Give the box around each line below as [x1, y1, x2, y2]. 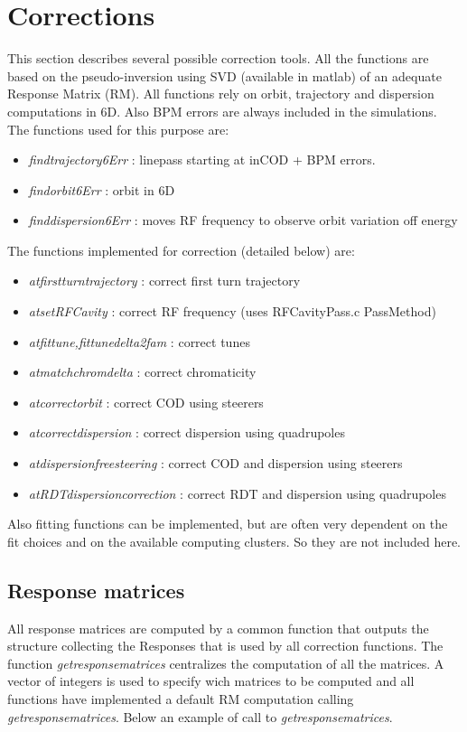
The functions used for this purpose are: [7, 119, 229, 138]
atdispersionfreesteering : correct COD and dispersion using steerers [28, 454, 403, 473]
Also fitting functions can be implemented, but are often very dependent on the [7, 514, 448, 533]
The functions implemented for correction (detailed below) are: [7, 240, 355, 259]
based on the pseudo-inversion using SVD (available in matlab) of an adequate [7, 66, 442, 85]
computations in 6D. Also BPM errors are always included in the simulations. [7, 101, 437, 120]
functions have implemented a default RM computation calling [7, 689, 354, 708]
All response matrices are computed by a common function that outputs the [7, 618, 429, 637]
